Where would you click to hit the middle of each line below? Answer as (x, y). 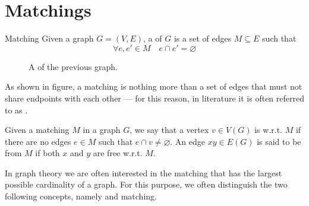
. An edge (187, 141)
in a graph (102, 130)
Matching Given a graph (49, 38)
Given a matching (37, 130)
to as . (16, 110)
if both (48, 153)
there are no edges (38, 141)
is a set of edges (203, 38)
